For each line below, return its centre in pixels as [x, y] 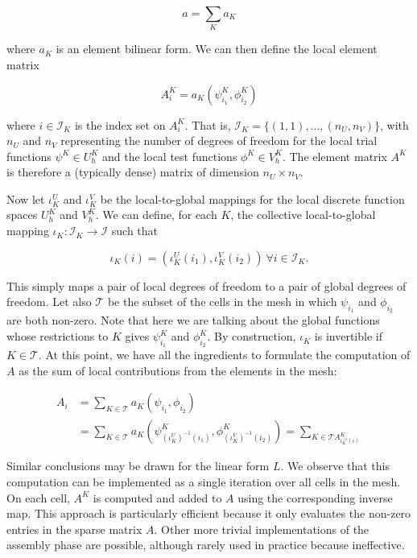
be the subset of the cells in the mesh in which [222, 302]
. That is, [208, 124]
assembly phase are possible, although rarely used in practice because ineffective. [206, 545]
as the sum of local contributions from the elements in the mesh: [178, 370]
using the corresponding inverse [315, 497]
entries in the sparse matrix [74, 529]
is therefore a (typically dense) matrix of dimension [133, 172]
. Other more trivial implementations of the [262, 529]
